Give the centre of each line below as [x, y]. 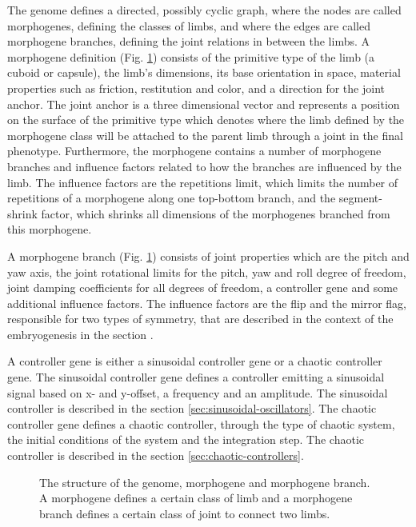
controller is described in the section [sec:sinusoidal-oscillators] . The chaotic [192, 408]
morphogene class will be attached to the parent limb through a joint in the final [205, 135]
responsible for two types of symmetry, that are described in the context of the [200, 319]
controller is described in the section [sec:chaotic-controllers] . [156, 455]
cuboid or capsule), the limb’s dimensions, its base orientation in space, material [204, 72]
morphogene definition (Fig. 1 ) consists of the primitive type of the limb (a [191, 56]
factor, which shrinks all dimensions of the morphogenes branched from [216, 213]
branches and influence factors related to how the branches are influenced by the [204, 166]
